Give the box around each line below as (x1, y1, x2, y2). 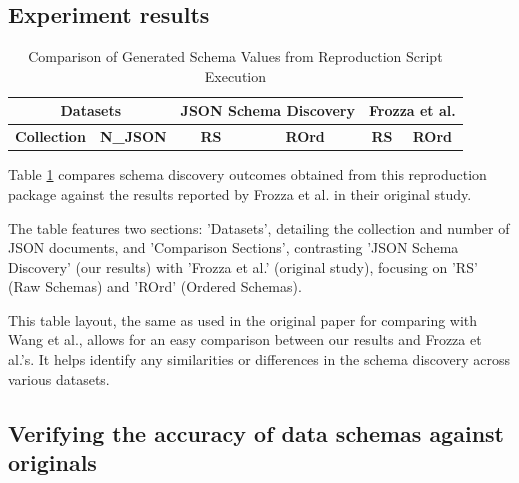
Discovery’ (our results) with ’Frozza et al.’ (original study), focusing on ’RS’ (8, 256, 478, 277)
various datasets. (8, 368, 110, 389)
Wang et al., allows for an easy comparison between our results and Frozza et (8, 329, 482, 350)
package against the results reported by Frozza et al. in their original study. (8, 183, 472, 204)
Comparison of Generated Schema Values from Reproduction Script (28, 46, 443, 67)
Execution (204, 65, 266, 86)
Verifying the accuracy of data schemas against (8, 417, 504, 448)
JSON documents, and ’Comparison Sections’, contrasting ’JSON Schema (8, 237, 459, 258)
